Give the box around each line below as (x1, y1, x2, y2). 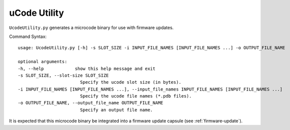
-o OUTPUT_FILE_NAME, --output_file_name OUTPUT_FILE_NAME (18, 100, 163, 106)
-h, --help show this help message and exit (18, 65, 156, 71)
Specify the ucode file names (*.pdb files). (80, 94, 192, 99)
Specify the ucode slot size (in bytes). (80, 79, 182, 85)
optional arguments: (18, 59, 67, 65)
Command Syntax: (9, 33, 47, 39)
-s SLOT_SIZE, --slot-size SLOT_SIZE (18, 72, 109, 78)
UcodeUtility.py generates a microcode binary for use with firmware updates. (9, 25, 174, 31)
